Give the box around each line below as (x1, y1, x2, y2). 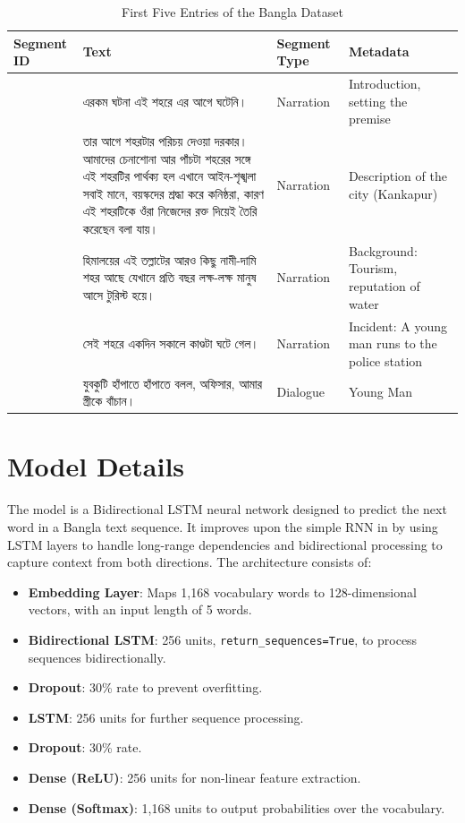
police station (348, 351, 423, 370)
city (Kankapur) (348, 184, 438, 202)
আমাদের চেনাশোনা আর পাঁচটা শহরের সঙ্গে (82, 149, 251, 167)
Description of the (348, 167, 447, 185)
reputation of (348, 277, 420, 296)
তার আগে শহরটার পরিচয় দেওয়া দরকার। (82, 132, 248, 150)
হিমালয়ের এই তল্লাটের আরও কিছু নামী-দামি (82, 250, 257, 269)
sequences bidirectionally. (28, 647, 166, 666)
